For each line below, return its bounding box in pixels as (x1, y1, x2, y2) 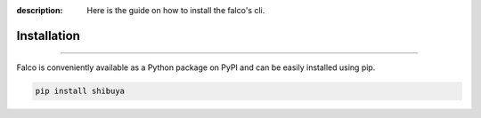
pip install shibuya (35, 86, 125, 97)
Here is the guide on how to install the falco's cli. (86, 5, 265, 15)
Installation (16, 28, 80, 43)
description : (16, 5, 63, 15)
